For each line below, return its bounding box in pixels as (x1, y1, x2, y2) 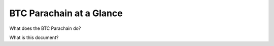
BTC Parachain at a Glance (9, 8, 123, 19)
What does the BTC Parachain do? (9, 25, 81, 31)
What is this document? (9, 34, 59, 40)
